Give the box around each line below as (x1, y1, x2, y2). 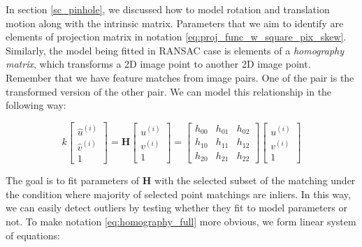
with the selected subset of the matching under (154, 173, 356, 188)
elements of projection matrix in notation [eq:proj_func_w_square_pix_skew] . (6, 29, 347, 44)
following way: (6, 98, 66, 112)
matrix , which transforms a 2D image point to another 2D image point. (6, 57, 311, 71)
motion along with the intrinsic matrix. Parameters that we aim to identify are (6, 15, 344, 30)
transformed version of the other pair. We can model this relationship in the (6, 84, 332, 98)
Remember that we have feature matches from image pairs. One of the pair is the (6, 70, 354, 84)
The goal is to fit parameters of (6, 173, 140, 188)
